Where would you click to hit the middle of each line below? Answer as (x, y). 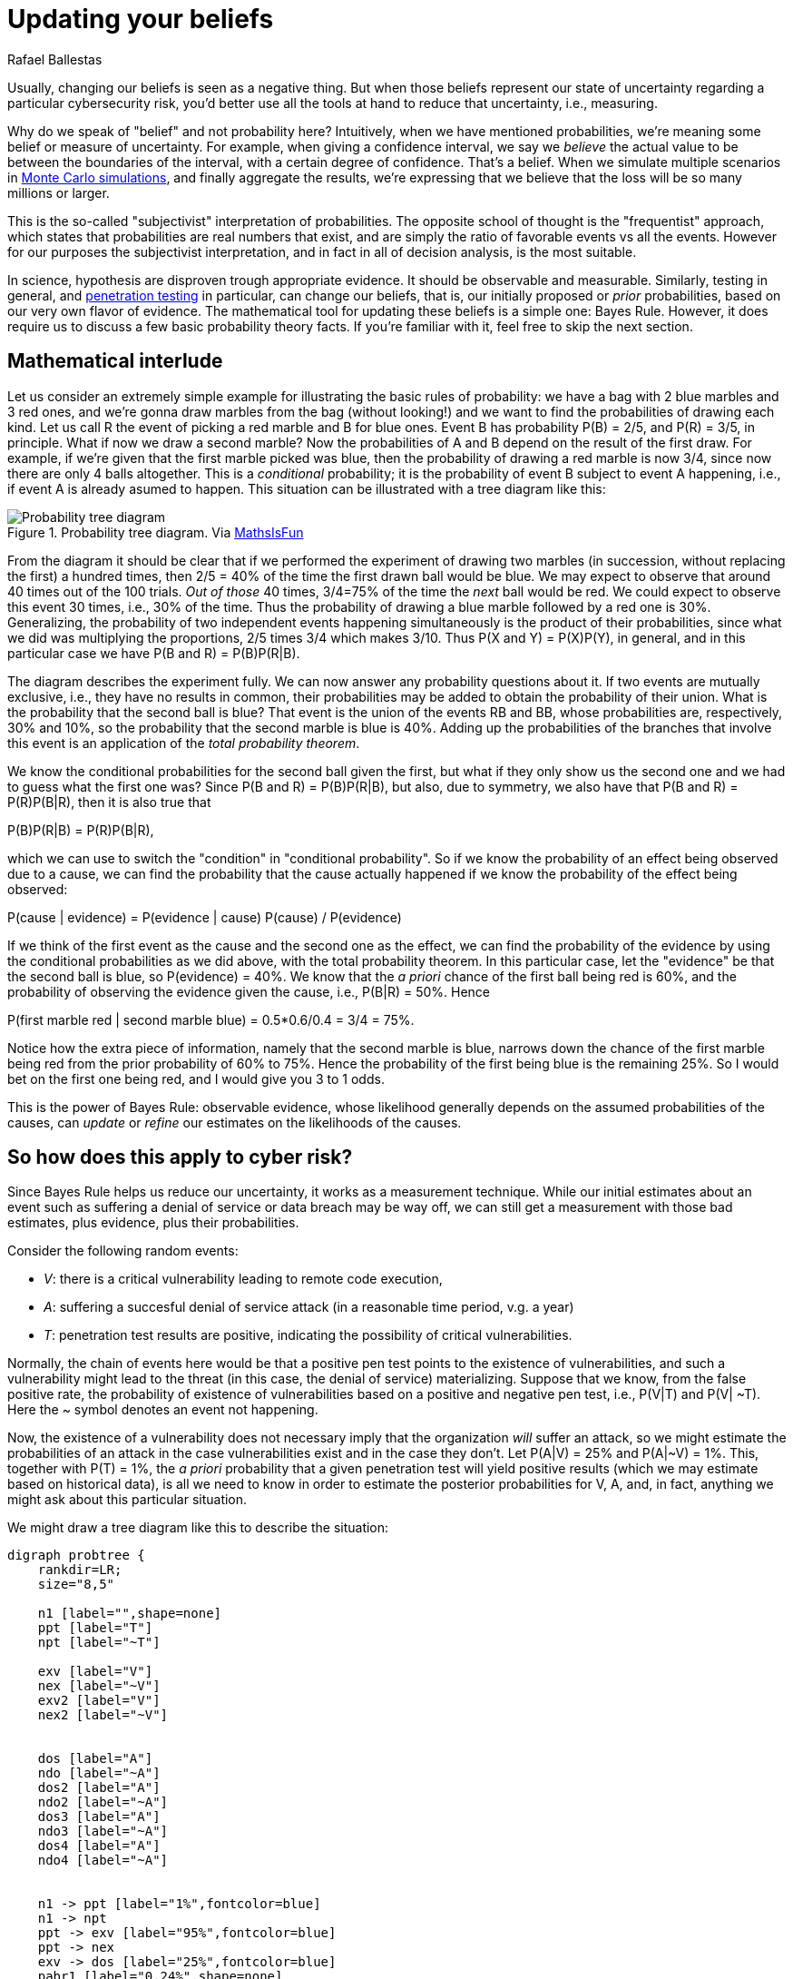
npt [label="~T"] (99, 1643)
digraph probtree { (76, 1556)
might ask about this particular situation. (127, 1500)
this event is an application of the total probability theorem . (184, 743)
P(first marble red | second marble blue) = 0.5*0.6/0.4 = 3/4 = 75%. (211, 1019)
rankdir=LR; (80, 1570)
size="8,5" (76, 1585)
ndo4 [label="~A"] (103, 1861)
